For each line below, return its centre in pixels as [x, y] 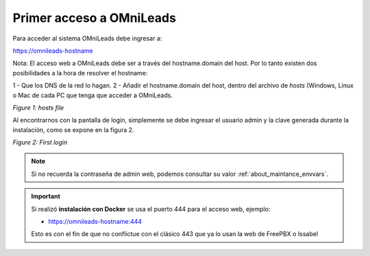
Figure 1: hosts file [38, 107]
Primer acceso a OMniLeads [94, 18]
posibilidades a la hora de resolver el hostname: [80, 73]
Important [46, 196]
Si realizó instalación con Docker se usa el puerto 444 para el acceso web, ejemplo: [151, 209]
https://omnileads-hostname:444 [95, 222]
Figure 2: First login [40, 142]
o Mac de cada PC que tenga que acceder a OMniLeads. [92, 95]
